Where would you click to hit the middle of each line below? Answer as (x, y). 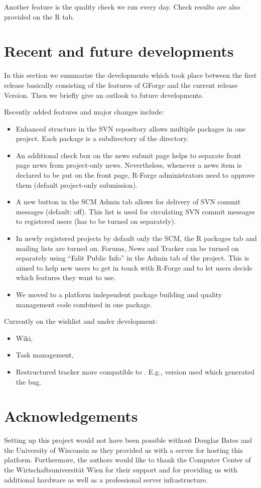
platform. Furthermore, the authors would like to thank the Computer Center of (127, 460)
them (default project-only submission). (77, 185)
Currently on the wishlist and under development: (81, 321)
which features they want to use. (66, 277)
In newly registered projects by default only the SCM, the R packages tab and (136, 238)
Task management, (45, 355)
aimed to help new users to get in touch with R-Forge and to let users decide (134, 267)
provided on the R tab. (39, 16)
